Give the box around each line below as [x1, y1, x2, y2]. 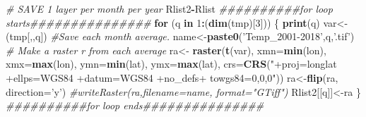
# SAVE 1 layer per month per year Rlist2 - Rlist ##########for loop [6, 1, 333, 16]
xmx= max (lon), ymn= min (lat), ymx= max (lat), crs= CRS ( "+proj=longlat [6, 56, 337, 71]
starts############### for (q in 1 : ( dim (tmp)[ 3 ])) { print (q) [6, 15, 320, 30]
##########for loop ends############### [6, 98, 264, 113]
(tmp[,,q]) [6, 29, 47, 44]
